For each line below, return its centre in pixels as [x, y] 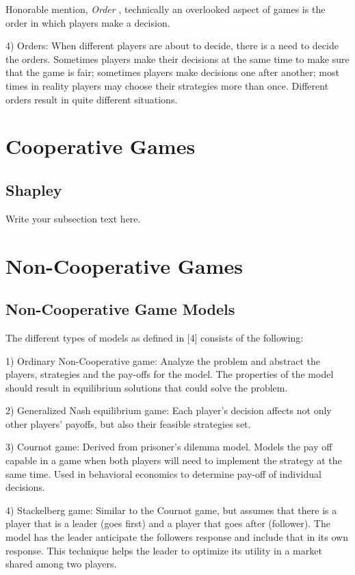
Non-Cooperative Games [124, 265]
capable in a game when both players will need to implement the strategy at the [174, 460]
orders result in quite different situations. [92, 99]
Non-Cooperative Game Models [120, 309]
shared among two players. [61, 564]
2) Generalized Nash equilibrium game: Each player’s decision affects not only [169, 410]
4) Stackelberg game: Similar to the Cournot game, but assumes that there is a [171, 510]
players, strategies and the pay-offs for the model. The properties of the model [170, 374]
